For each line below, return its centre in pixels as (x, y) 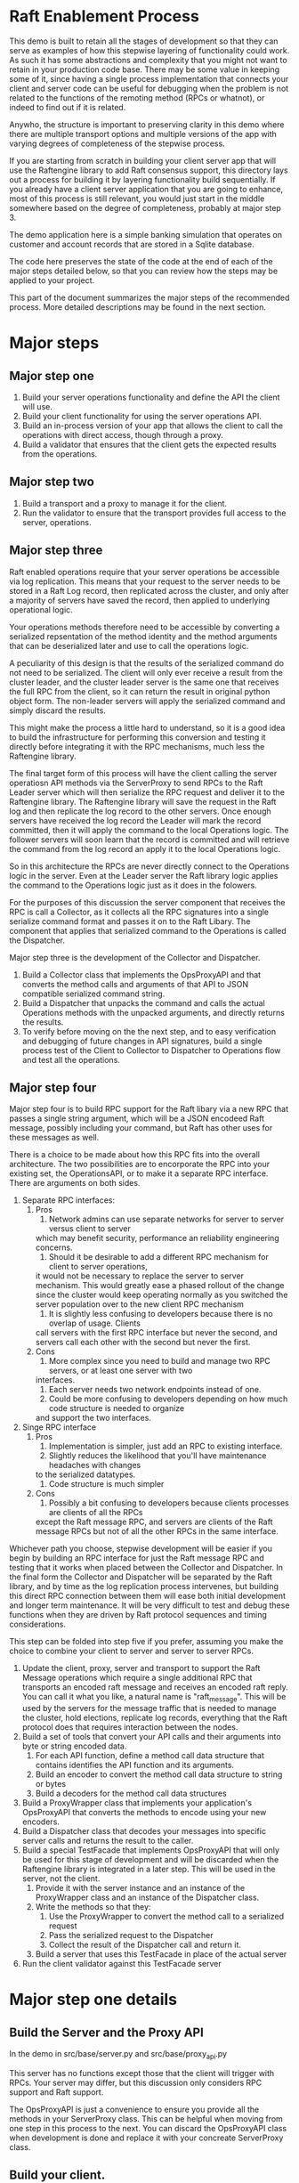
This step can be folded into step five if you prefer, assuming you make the (146, 1642)
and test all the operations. (71, 1059)
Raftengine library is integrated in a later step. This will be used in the (149, 1869)
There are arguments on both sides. (75, 1183)
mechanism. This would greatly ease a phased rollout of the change (160, 1286)
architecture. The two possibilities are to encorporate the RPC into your (140, 1165)
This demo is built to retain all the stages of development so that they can (144, 41)
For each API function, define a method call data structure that (149, 1756)
